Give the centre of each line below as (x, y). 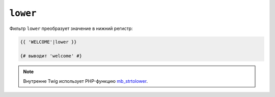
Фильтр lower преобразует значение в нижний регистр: (71, 28)
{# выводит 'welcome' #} (51, 56)
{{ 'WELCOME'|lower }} (48, 42)
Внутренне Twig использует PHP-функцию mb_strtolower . (85, 81)
